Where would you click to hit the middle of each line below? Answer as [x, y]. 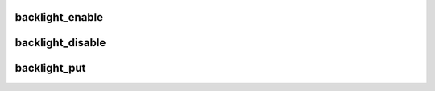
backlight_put [50, 68]
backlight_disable [60, 43]
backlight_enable [59, 17]
